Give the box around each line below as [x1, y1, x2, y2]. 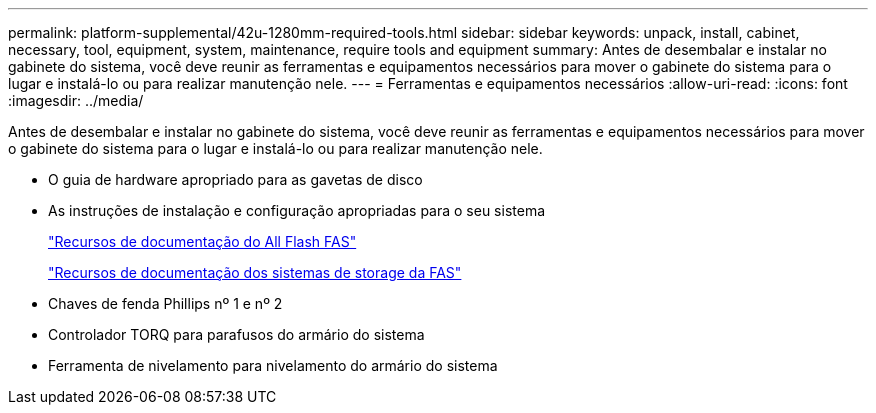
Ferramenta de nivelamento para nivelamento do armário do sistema [48, 357, 498, 374]
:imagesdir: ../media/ [8, 92, 144, 109]
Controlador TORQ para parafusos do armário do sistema [48, 326, 425, 343]
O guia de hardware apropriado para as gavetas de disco [48, 171, 423, 188]
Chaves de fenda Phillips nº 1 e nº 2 [48, 295, 283, 312]
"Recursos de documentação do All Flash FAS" [48, 233, 357, 250]
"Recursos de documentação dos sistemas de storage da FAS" [48, 264, 462, 281]
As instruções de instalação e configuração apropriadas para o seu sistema [48, 202, 546, 219]
